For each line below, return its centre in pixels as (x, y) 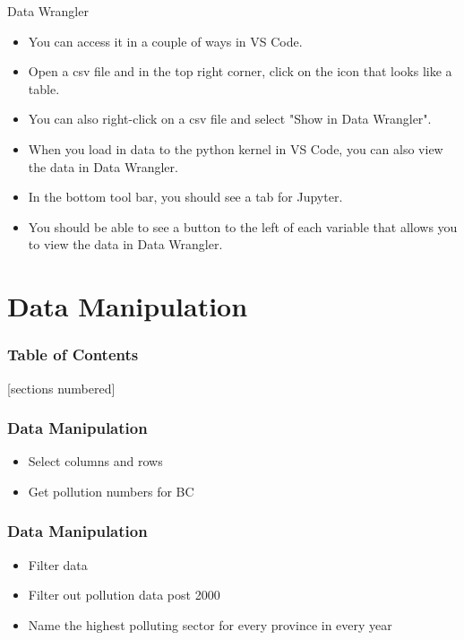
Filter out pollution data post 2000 (124, 595)
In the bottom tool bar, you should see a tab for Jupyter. (185, 197)
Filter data (58, 564)
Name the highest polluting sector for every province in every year (210, 624)
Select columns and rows (95, 461)
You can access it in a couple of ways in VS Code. (165, 41)
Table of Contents (73, 355)
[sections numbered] (61, 388)
